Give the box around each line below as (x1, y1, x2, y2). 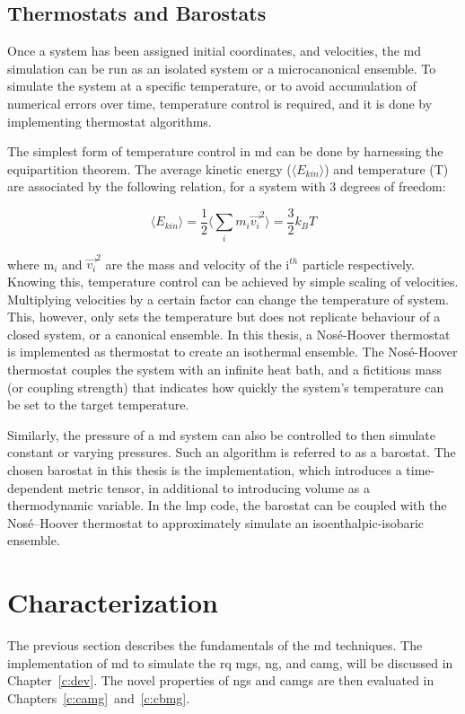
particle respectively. (302, 254, 415, 273)
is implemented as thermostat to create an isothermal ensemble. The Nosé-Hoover (7, 342, 458, 361)
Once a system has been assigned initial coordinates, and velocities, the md (7, 41, 421, 60)
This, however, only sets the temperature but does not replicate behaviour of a (7, 307, 441, 326)
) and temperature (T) (324, 159, 449, 178)
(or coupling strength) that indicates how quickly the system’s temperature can (7, 377, 444, 396)
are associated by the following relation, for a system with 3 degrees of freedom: (7, 177, 446, 196)
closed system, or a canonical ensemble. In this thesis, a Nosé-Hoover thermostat (7, 324, 451, 343)
